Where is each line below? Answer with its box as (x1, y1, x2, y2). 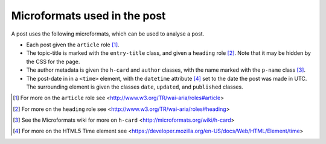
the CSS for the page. (26, 58, 80, 65)
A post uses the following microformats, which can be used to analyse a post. (11, 30, 205, 37)
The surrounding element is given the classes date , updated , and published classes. (26, 83, 244, 90)
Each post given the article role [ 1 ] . (26, 41, 120, 48)
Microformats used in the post (11, 9, 166, 22)
